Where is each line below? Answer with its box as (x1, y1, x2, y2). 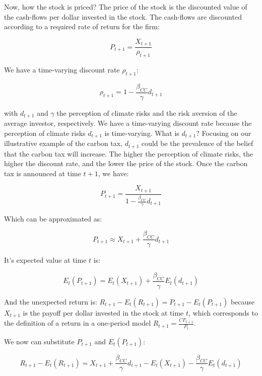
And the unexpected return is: (4, 296, 97, 307)
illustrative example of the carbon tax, (4, 138, 123, 148)
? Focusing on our (196, 127, 251, 138)
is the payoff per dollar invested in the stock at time (23, 307, 184, 318)
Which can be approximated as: (4, 213, 102, 223)
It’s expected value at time (4, 255, 87, 265)
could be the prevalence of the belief (141, 138, 253, 148)
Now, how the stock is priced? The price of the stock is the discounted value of (4, 2, 247, 12)
